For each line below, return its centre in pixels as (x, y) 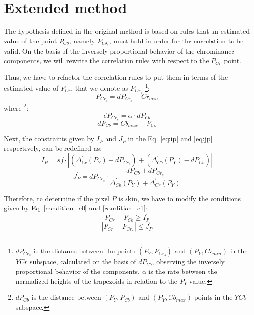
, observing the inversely (188, 262)
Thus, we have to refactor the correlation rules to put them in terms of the (116, 76)
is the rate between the (183, 271)
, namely (82, 40)
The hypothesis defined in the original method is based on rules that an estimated (127, 31)
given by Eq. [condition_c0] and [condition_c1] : (76, 208)
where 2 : (16, 107)
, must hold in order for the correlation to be (176, 40)
